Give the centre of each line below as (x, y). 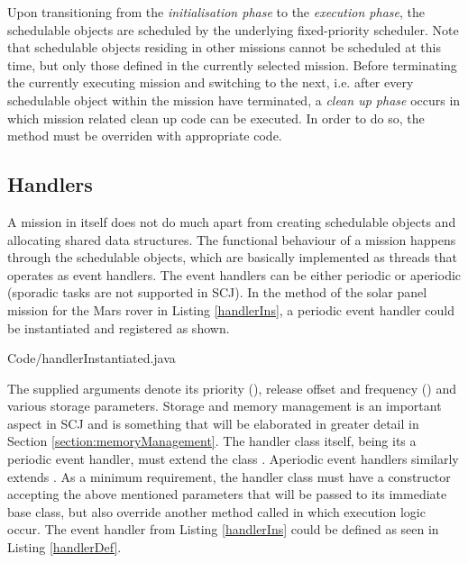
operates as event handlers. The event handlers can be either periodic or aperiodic (234, 274)
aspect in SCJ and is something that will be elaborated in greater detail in (213, 423)
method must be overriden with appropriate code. (145, 136)
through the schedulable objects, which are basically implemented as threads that (233, 257)
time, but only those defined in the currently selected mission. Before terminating (232, 64)
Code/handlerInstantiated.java (92, 358)
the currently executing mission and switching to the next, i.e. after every (211, 82)
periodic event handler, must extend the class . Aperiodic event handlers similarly (233, 459)
